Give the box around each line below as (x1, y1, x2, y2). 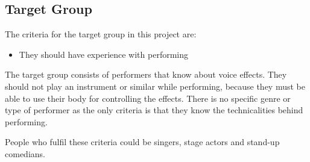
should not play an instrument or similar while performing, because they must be (5, 79, 305, 92)
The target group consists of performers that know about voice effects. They (5, 68, 287, 81)
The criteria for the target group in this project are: (5, 28, 197, 40)
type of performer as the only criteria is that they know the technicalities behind (5, 104, 303, 116)
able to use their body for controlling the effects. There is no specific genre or (5, 92, 291, 104)
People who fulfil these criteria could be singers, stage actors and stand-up (5, 136, 280, 148)
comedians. (5, 147, 45, 160)
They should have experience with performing (19, 48, 189, 60)
